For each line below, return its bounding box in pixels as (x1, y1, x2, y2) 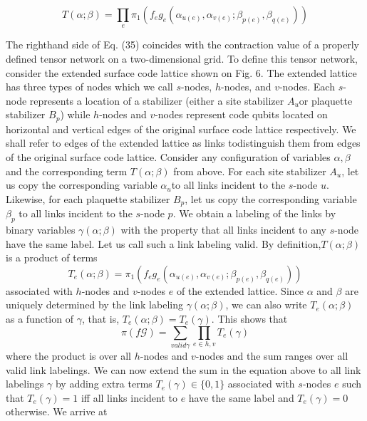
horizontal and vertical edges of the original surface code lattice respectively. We (6, 121, 356, 136)
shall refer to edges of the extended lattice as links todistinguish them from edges (6, 135, 361, 150)
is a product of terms (6, 250, 98, 265)
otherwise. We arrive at (6, 404, 108, 419)
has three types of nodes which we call (6, 79, 173, 94)
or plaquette (299, 93, 353, 108)
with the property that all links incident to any (120, 222, 326, 237)
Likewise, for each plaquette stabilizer (6, 191, 170, 206)
